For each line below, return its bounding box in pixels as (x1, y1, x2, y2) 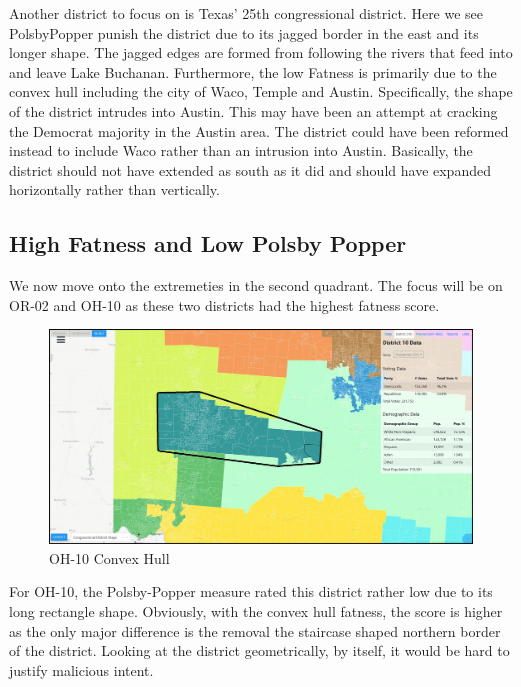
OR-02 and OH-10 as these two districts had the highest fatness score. (9, 294, 440, 315)
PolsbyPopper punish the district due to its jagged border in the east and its (9, 22, 479, 43)
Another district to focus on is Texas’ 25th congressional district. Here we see (9, 3, 484, 23)
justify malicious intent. (9, 659, 154, 680)
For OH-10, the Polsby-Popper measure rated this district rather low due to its (9, 581, 493, 602)
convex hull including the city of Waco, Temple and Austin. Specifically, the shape (9, 81, 513, 102)
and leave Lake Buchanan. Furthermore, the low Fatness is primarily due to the (9, 61, 497, 82)
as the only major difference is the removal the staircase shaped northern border (9, 620, 501, 641)
